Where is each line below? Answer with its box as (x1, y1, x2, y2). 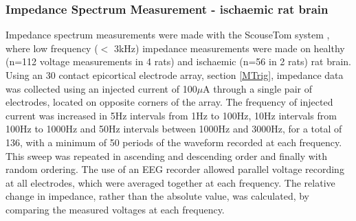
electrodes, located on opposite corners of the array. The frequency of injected (5, 95, 333, 109)
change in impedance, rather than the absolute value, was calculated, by (5, 189, 310, 203)
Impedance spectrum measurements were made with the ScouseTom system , (5, 27, 330, 42)
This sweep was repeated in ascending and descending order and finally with (5, 148, 327, 163)
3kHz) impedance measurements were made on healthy (113, 40, 345, 55)
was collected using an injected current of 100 (5, 81, 197, 95)
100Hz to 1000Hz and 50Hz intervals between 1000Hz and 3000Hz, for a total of (5, 121, 342, 136)
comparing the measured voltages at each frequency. (5, 202, 225, 216)
